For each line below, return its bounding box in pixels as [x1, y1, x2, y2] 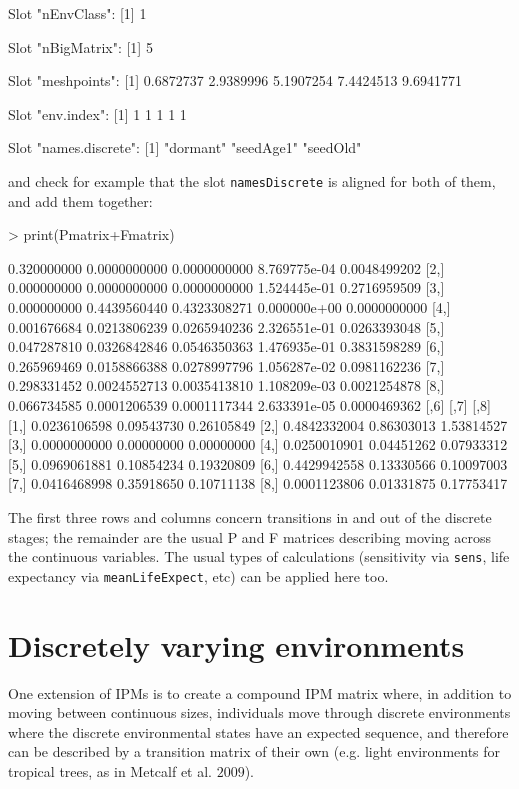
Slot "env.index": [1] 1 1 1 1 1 [8, 103, 187, 124]
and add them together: [8, 190, 153, 211]
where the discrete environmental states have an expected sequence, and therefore [8, 721, 509, 742]
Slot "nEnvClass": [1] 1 [8, 3, 147, 23]
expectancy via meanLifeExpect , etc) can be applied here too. [8, 565, 389, 586]
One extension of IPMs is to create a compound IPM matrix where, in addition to [8, 682, 512, 703]
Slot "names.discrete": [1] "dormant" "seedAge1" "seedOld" [8, 137, 362, 158]
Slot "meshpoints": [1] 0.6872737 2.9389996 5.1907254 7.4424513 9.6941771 [8, 70, 462, 91]
